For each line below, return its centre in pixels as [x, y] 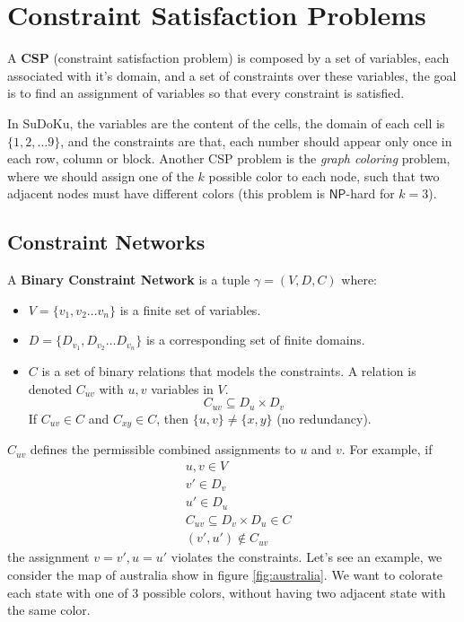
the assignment [48, 557]
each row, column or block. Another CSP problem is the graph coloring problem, [229, 158]
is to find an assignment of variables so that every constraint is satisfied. [206, 93]
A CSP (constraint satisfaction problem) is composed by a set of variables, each [228, 58]
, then [173, 418]
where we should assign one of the [101, 175]
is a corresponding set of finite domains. [255, 340]
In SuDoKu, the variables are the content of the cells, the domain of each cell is [226, 123]
